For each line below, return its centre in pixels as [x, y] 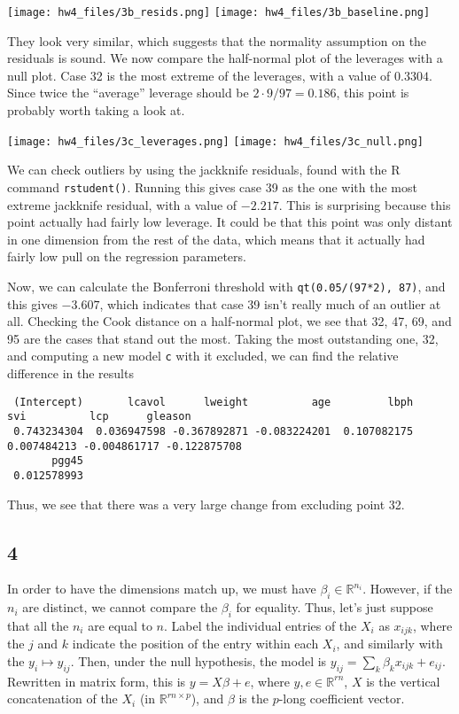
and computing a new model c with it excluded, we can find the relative [203, 356]
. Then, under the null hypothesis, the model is [198, 660]
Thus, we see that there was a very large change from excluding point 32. [206, 504]
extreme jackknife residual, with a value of [122, 204]
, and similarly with [389, 644]
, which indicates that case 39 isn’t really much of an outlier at [270, 303]
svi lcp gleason [99, 417]
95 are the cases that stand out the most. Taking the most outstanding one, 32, [223, 338]
